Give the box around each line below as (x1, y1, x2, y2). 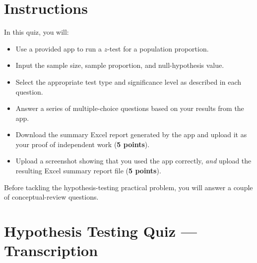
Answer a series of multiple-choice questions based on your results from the (15, 103, 244, 113)
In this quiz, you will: (4, 27, 69, 37)
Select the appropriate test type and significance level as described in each (15, 76, 242, 87)
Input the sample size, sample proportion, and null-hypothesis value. (15, 60, 224, 70)
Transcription (4, 240, 98, 261)
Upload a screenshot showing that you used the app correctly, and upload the (15, 156, 252, 166)
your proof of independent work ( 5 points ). (15, 139, 150, 149)
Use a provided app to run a (15, 43, 102, 53)
